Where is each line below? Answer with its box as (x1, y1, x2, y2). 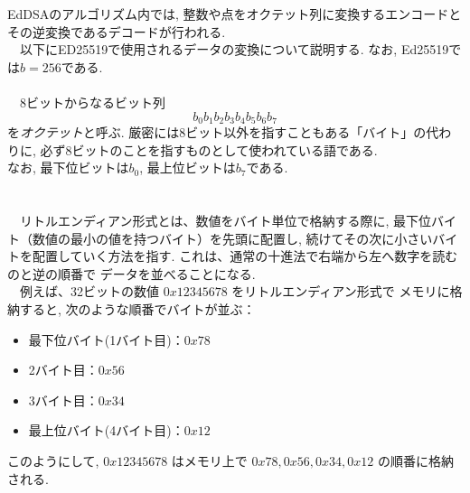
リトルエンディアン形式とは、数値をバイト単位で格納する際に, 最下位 (19, 210, 432, 229)
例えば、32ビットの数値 (19, 282, 159, 301)
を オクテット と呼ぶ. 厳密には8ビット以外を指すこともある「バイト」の (7, 123, 427, 142)
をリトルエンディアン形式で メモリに (231, 282, 450, 301)
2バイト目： (28, 360, 99, 379)
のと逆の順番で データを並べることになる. (7, 264, 256, 283)
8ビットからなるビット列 (19, 92, 165, 111)
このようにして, (7, 451, 99, 470)
